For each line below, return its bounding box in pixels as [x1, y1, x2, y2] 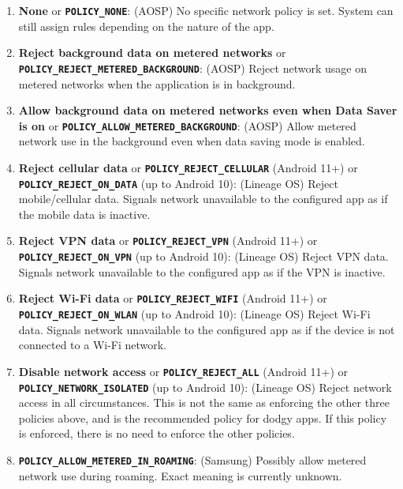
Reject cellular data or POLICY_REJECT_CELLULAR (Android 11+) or [18, 159, 358, 175]
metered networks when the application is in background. [18, 75, 296, 92]
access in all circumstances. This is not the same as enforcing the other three [18, 394, 390, 411]
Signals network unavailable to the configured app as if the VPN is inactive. [18, 263, 386, 280]
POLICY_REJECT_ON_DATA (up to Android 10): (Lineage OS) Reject [18, 175, 338, 191]
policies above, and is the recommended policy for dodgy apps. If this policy [18, 409, 387, 426]
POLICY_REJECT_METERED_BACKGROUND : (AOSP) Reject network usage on [18, 59, 367, 76]
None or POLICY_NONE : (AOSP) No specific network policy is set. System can [18, 2, 394, 18]
